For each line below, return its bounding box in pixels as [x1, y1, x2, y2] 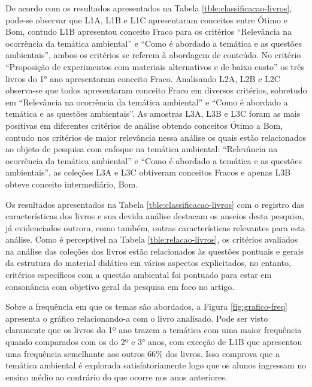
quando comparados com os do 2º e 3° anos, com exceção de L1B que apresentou [5, 335, 302, 348]
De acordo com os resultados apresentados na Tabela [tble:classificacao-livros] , [5, 2, 292, 14]
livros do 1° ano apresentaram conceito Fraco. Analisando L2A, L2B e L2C [5, 72, 280, 84]
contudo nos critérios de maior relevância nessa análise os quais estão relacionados [5, 131, 307, 143]
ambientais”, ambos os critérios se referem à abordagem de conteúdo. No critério [5, 49, 301, 61]
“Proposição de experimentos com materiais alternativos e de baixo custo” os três [5, 60, 305, 72]
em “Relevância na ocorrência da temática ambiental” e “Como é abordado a [5, 95, 288, 108]
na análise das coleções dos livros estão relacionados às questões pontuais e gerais [5, 244, 304, 257]
